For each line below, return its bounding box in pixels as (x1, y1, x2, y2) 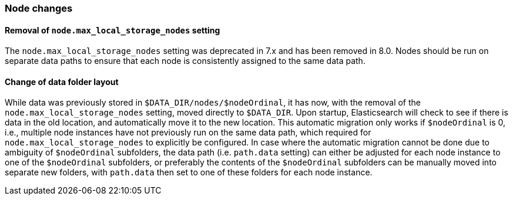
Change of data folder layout (5, 76, 119, 87)
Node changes (5, 2, 73, 14)
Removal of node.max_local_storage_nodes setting (5, 25, 220, 35)
